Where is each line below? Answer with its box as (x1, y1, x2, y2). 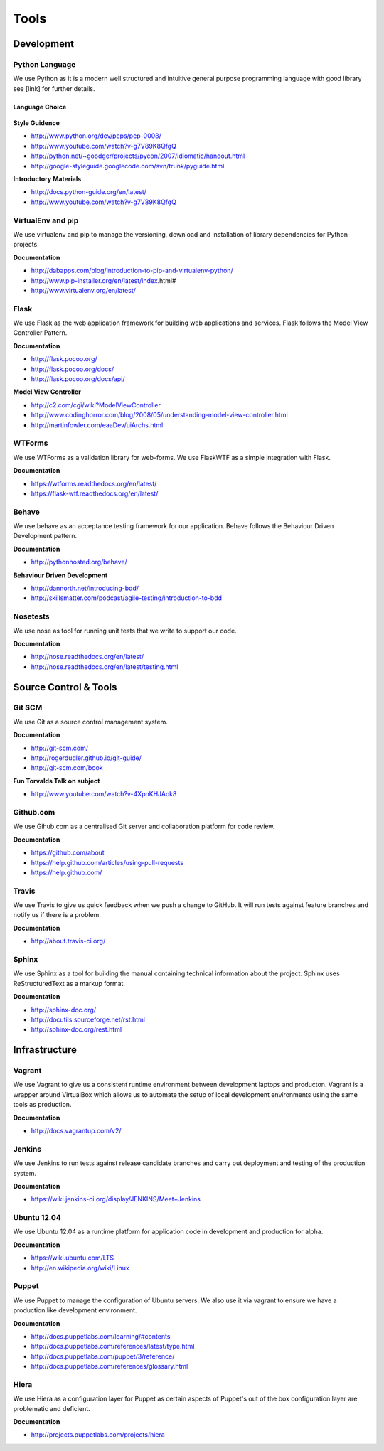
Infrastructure (13, 1044, 78, 1056)
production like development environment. (13, 1306, 137, 1315)
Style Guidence (13, 119, 60, 127)
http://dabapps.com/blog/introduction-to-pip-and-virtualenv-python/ (31, 267, 234, 275)
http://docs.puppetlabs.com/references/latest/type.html (31, 1342, 195, 1351)
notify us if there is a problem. (13, 911, 101, 919)
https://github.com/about (31, 848, 105, 857)
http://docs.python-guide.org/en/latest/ (31, 188, 147, 196)
